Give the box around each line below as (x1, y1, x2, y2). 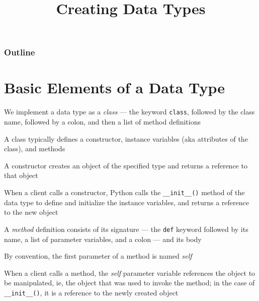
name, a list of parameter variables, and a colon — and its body (4, 233, 202, 244)
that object (4, 170, 38, 180)
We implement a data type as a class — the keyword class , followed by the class (4, 106, 255, 117)
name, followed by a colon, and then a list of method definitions (4, 116, 201, 127)
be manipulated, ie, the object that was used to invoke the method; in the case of (4, 277, 255, 288)
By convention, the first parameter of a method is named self (4, 251, 192, 261)
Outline (4, 46, 35, 58)
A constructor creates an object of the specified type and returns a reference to (4, 160, 247, 170)
